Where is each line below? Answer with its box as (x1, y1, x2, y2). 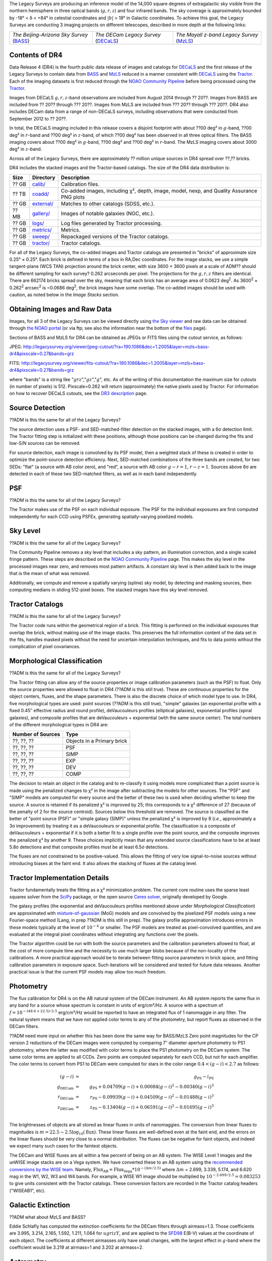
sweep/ (32, 233, 50, 240)
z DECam (57, 1104, 74, 1111)
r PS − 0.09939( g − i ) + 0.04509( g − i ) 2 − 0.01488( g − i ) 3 (90, 1093, 214, 1101)
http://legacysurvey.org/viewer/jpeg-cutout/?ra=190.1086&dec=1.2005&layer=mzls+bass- (23, 343, 210, 350)
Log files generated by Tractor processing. (60, 219, 162, 226)
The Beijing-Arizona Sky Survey (12, 31, 88, 38)
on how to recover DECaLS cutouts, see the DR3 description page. (9, 390, 148, 396)
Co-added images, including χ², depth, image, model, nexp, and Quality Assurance (60, 187, 257, 194)
